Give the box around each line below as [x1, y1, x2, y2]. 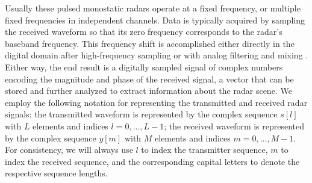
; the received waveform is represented [164, 119, 305, 132]
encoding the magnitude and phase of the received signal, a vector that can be [5, 72, 294, 85]
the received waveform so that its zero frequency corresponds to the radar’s [5, 25, 282, 38]
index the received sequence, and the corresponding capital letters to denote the [5, 155, 300, 167]
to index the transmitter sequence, [141, 143, 268, 156]
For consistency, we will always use [5, 143, 133, 156]
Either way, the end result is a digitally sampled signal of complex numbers [5, 60, 283, 73]
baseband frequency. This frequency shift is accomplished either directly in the [5, 37, 295, 49]
